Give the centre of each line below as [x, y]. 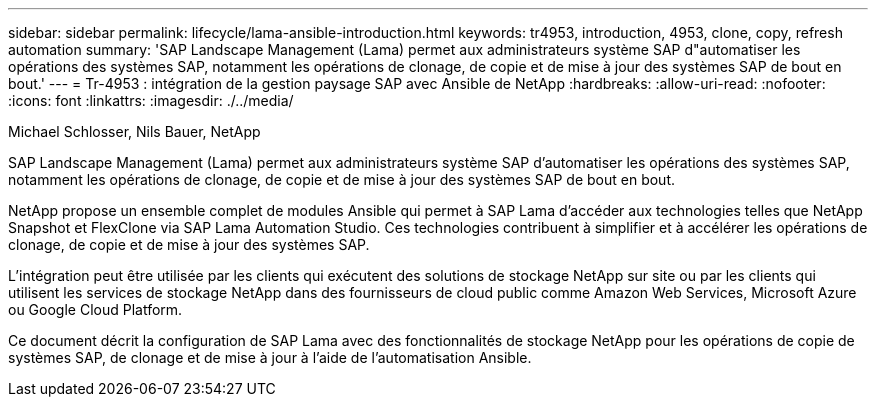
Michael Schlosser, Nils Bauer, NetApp [134, 131]
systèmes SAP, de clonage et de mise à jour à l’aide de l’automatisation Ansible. [270, 357]
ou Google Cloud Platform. [95, 309]
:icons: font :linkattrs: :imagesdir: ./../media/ [151, 100]
